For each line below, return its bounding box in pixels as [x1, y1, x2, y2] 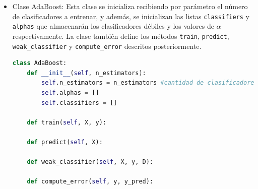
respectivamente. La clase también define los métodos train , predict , [12, 30, 229, 41]
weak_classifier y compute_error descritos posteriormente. [12, 40, 202, 51]
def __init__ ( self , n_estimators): [27, 69, 146, 77]
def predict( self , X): [27, 138, 103, 146]
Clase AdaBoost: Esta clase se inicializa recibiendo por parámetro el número [12, 1, 248, 11]
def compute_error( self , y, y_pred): [27, 178, 154, 185]
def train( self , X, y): [27, 118, 106, 126]
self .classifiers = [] [41, 99, 117, 106]
